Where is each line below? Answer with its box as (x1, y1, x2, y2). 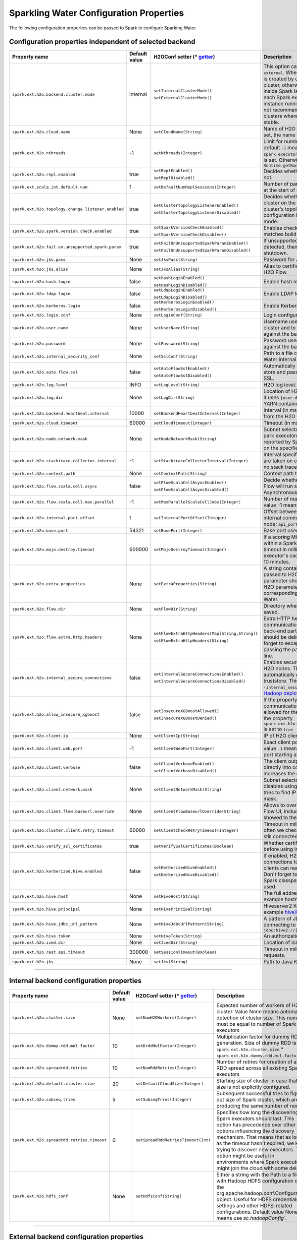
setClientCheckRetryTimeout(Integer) (153, 827, 239, 833)
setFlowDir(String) (153, 606, 198, 612)
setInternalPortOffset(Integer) (153, 515, 227, 520)
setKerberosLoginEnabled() (153, 300, 215, 305)
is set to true (263, 726, 293, 733)
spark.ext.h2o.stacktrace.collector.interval (12, 458, 117, 463)
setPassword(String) (153, 341, 200, 346)
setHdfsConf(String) (135, 1193, 182, 1199)
